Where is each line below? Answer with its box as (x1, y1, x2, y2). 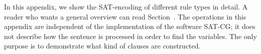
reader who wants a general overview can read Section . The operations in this (4, 11, 246, 21)
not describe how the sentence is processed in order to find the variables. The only (4, 30, 257, 41)
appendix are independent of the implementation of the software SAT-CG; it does (4, 21, 255, 31)
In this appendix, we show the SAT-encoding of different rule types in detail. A (4, 1, 248, 11)
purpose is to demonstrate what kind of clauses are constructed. (4, 40, 201, 51)
